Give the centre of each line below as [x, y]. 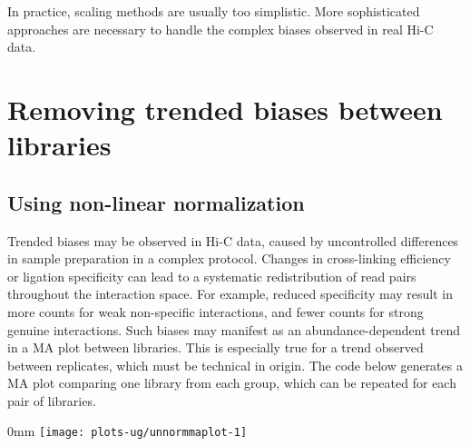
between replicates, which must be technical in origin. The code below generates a [235, 365]
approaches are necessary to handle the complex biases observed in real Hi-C [220, 29]
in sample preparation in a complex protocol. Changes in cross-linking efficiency [229, 258]
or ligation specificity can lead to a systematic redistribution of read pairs [212, 276]
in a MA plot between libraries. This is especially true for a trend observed [215, 347]
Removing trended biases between [225, 109]
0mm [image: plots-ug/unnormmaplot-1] [127, 431]
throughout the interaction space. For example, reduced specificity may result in [230, 294]
